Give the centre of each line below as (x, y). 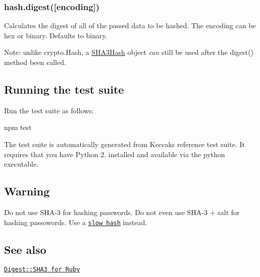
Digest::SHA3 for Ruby (42, 270)
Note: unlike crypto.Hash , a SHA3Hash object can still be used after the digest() (129, 52)
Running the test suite (64, 89)
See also (25, 249)
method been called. (35, 62)
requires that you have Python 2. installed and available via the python (115, 154)
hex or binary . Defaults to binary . (56, 35)
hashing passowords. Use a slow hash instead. (76, 222)
